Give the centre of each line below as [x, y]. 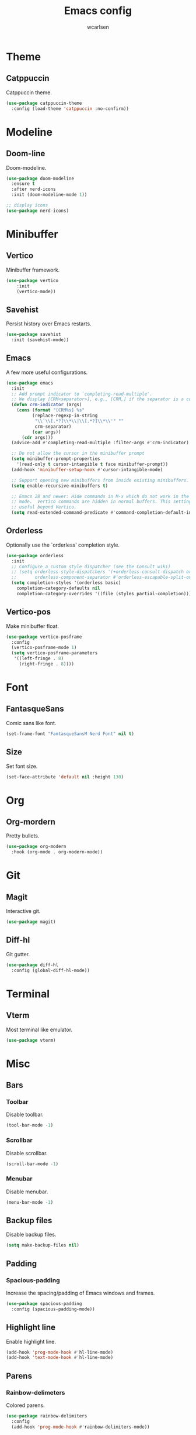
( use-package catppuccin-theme [44, 103]
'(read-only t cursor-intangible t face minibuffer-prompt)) [92, 464]
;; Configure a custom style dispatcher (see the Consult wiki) [91, 567]
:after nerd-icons [34, 189]
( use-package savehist [34, 335]
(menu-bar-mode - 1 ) [30, 1202]
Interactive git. [23, 911]
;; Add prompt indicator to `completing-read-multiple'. [82, 394]
